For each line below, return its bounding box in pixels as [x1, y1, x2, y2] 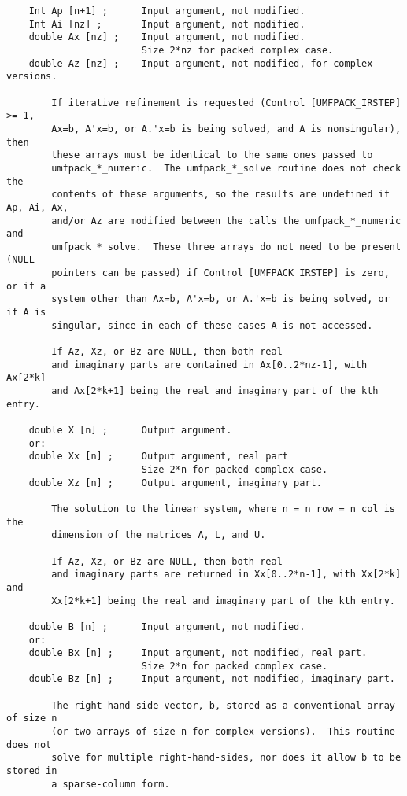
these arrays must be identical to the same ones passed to [51, 149, 373, 161]
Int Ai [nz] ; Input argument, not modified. [28, 18, 305, 30]
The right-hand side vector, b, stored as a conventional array [51, 699, 395, 711]
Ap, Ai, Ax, [6, 201, 68, 213]
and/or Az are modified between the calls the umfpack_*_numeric [51, 215, 401, 227]
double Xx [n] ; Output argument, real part [28, 451, 288, 462]
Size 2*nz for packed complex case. [141, 44, 334, 56]
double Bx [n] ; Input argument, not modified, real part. [28, 647, 368, 659]
